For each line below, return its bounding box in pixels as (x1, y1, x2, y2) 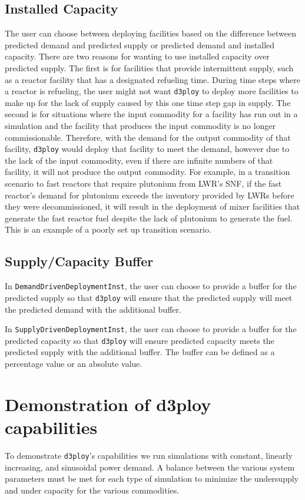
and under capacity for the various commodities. (5, 484, 180, 496)
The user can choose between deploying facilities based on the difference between (5, 27, 296, 39)
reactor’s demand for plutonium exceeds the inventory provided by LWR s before (5, 188, 294, 201)
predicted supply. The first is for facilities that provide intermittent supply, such (5, 61, 294, 74)
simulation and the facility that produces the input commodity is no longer (5, 120, 276, 132)
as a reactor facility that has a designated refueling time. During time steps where (5, 73, 301, 85)
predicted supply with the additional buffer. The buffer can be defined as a (5, 346, 275, 358)
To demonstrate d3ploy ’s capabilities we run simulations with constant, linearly (5, 449, 293, 461)
